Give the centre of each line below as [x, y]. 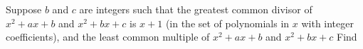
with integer [327, 23]
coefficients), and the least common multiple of [108, 37]
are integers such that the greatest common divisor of [196, 9]
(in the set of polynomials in [227, 23]
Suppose [24, 9]
